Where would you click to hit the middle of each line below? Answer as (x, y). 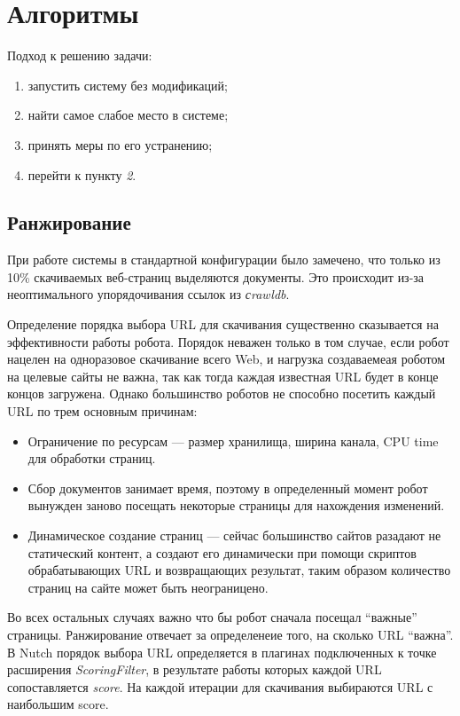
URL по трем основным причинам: (102, 411)
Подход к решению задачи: (80, 55)
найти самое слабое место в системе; (128, 115)
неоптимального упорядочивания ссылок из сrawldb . (148, 294)
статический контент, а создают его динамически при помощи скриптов (222, 552)
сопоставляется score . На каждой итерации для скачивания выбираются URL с (220, 686)
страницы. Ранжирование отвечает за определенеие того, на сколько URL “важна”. (230, 634)
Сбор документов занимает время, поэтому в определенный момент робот (228, 488)
